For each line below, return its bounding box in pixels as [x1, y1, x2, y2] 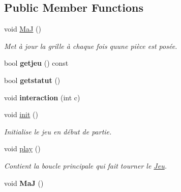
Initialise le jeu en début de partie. [4, 126, 112, 136]
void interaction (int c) [4, 92, 80, 102]
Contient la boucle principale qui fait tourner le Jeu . [4, 160, 167, 171]
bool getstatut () [4, 74, 61, 85]
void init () [4, 109, 38, 120]
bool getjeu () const [4, 58, 69, 68]
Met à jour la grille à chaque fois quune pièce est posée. [4, 40, 177, 51]
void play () [4, 143, 41, 154]
